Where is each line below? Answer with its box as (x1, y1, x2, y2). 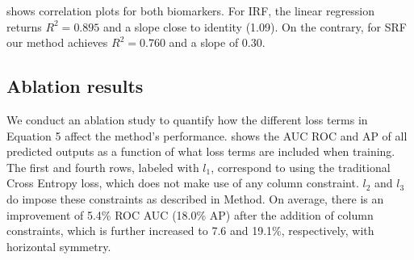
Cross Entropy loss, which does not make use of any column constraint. (6, 174, 359, 191)
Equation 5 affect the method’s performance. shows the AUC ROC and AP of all (6, 127, 408, 144)
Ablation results (6, 73, 144, 99)
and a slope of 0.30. (169, 34, 266, 51)
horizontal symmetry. (6, 237, 111, 254)
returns (6, 18, 42, 35)
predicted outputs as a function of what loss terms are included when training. (6, 143, 395, 160)
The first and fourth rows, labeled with (6, 158, 199, 175)
